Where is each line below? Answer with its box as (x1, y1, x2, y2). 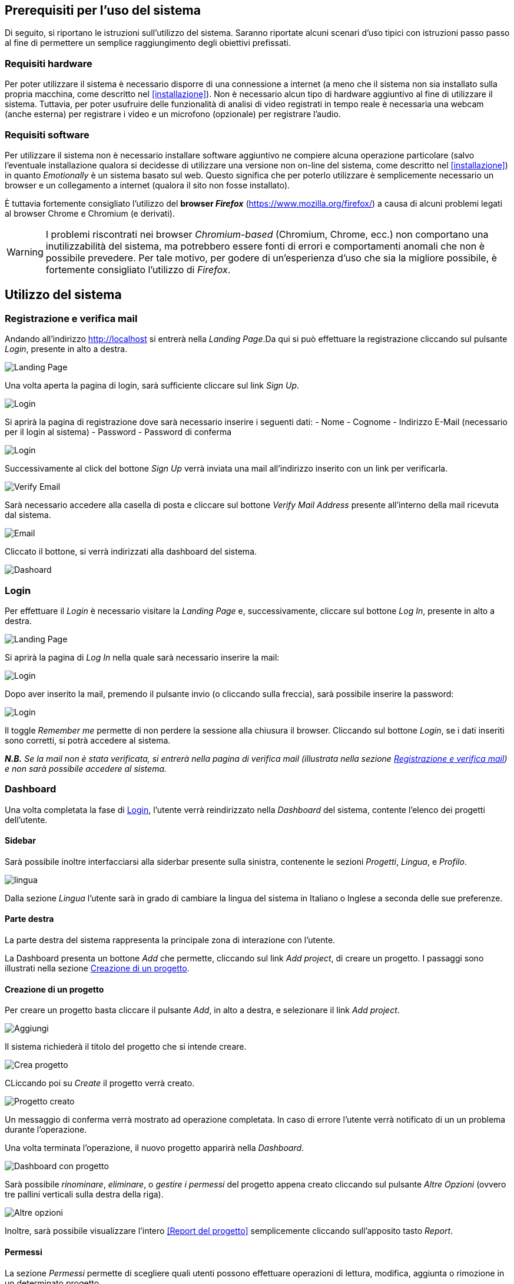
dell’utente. (5, 814, 48, 825)
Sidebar (5, 835, 36, 846)
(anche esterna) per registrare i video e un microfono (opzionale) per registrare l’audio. (5, 109, 341, 120)
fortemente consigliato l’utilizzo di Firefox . (45, 263, 231, 276)
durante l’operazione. (5, 1124, 87, 1135)
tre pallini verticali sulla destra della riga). (5, 1189, 164, 1200)
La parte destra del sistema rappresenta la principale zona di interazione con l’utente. (5, 935, 336, 945)
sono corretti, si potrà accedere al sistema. (5, 735, 171, 745)
